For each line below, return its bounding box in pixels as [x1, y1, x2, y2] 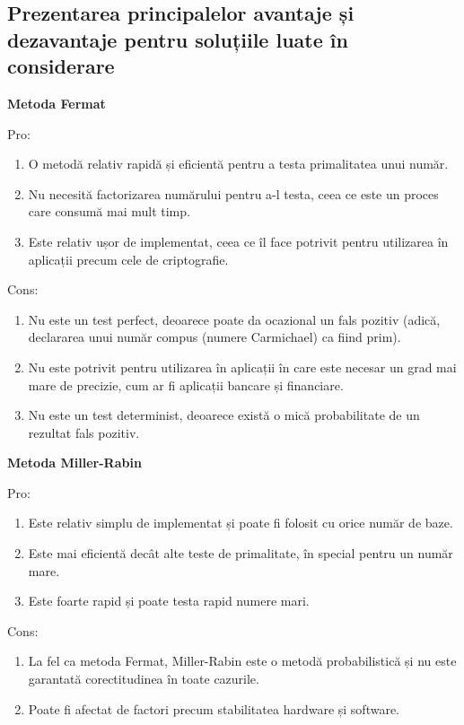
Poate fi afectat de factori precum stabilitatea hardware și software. [28, 699, 400, 718]
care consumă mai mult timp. [28, 202, 190, 221]
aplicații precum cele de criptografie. [28, 249, 229, 268]
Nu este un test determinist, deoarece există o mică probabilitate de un [28, 406, 420, 424]
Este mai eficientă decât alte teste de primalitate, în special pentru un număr [28, 544, 453, 563]
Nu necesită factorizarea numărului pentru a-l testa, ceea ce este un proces [28, 184, 439, 203]
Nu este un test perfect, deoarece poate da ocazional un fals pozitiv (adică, [28, 310, 441, 328]
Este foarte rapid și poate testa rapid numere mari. [28, 591, 310, 610]
